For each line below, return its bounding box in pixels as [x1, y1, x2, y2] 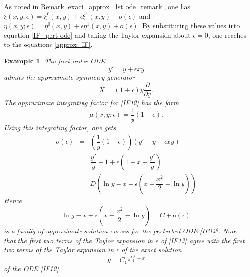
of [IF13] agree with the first [160, 235, 245, 245]
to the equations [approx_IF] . [4, 39, 93, 49]
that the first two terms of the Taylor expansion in [4, 235, 153, 245]
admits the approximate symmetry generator [4, 72, 135, 82]
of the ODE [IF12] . [4, 263, 61, 273]
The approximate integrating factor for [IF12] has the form [4, 97, 179, 108]
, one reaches [208, 30, 246, 40]
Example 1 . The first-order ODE [4, 55, 105, 65]
